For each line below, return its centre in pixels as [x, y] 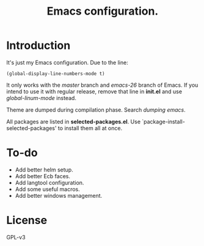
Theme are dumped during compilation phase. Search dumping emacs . [96, 110]
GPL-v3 [16, 237]
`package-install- [163, 121]
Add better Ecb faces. [42, 176]
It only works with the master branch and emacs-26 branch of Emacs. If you [102, 85]
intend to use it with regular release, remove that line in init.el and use [94, 91]
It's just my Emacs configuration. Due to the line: [67, 62]
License [27, 220]
